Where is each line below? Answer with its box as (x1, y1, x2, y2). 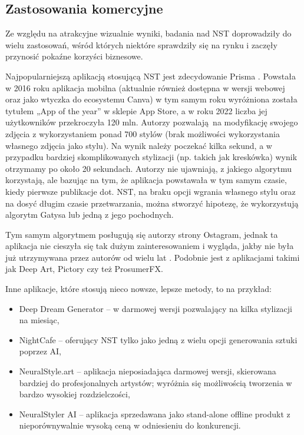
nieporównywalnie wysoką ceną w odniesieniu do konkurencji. (19, 419, 241, 431)
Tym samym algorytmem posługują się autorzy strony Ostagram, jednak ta (5, 228, 278, 240)
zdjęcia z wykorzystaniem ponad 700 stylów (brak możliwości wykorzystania (5, 127, 280, 140)
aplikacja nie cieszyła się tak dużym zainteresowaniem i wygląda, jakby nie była (5, 240, 294, 252)
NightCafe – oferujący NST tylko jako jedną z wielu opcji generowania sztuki (19, 333, 298, 346)
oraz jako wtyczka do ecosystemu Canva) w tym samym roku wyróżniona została (5, 93, 298, 105)
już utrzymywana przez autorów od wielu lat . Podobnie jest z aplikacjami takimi (5, 251, 300, 263)
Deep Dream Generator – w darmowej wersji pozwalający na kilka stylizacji (19, 302, 292, 314)
